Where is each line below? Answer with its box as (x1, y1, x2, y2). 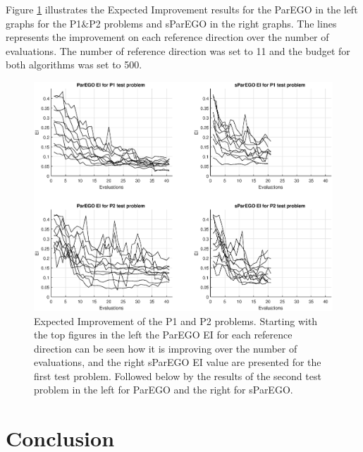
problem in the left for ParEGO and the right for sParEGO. (34, 382, 293, 397)
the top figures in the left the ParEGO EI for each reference (34, 327, 293, 342)
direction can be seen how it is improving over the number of (34, 341, 297, 355)
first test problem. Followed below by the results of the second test (34, 368, 321, 383)
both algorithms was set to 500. (6, 57, 142, 72)
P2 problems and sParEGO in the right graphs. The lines (89, 16, 337, 30)
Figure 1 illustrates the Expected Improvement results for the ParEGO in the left (6, 2, 358, 16)
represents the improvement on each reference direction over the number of (6, 30, 329, 44)
